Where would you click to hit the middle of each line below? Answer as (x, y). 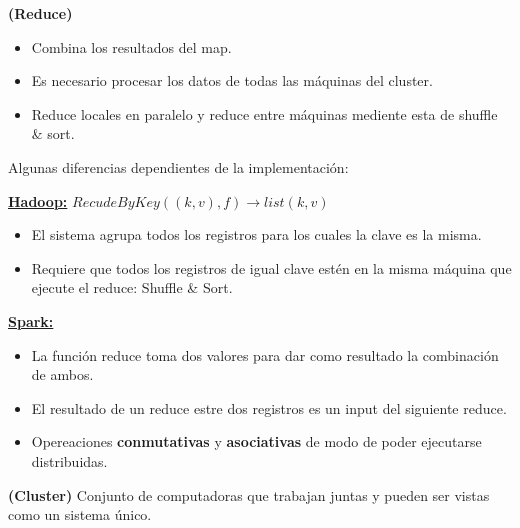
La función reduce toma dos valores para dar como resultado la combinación (265, 354)
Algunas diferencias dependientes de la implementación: (178, 166)
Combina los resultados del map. (131, 46)
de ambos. (62, 374)
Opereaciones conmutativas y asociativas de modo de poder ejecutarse (256, 441)
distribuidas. (69, 460)
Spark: (31, 320)
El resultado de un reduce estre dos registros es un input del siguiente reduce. (269, 407)
